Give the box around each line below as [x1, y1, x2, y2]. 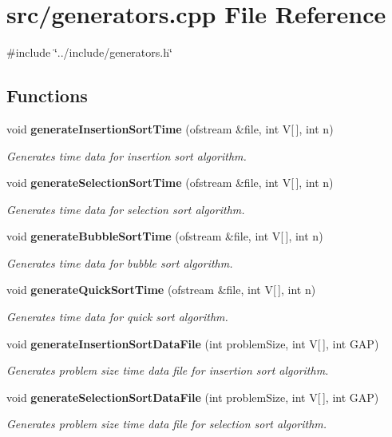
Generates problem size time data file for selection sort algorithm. [6, 415, 327, 432]
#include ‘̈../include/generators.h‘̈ [6, 44, 172, 61]
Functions [6, 83, 88, 108]
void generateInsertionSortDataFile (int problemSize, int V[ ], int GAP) [6, 335, 379, 352]
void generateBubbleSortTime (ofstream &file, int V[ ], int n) [6, 228, 323, 244]
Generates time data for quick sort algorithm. [6, 308, 228, 325]
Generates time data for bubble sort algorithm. [6, 254, 233, 271]
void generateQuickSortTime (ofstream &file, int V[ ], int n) [6, 281, 316, 298]
